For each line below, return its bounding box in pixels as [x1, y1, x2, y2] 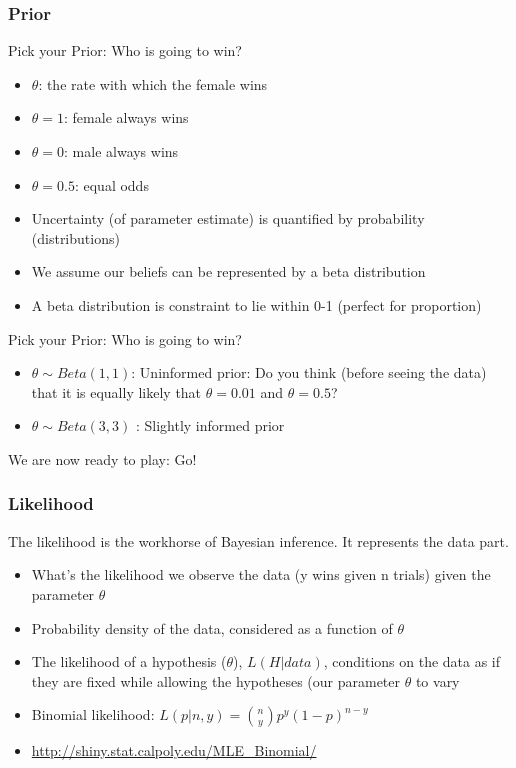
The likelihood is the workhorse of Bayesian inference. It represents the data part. [8, 530, 509, 551]
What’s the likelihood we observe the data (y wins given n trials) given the [31, 564, 491, 585]
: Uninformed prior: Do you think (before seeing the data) [131, 362, 487, 383]
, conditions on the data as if [323, 651, 501, 672]
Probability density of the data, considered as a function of [31, 617, 393, 638]
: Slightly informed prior [135, 415, 285, 436]
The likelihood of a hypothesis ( [31, 651, 227, 672]
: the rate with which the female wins [38, 73, 268, 94]
